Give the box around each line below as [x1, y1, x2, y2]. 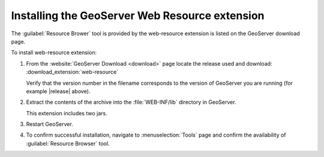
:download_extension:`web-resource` [26, 69, 119, 76]
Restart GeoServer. [26, 121, 73, 128]
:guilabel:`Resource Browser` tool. [26, 140, 110, 147]
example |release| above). [26, 87, 91, 95]
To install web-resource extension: [11, 49, 97, 56]
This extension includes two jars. [26, 109, 107, 116]
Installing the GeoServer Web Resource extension [11, 9, 265, 22]
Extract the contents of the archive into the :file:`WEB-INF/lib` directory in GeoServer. [26, 98, 236, 106]
